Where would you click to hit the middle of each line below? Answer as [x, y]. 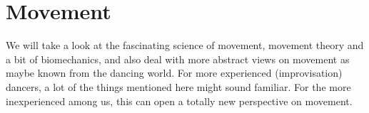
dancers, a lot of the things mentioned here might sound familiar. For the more [178, 86]
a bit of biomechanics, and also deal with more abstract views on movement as [178, 59]
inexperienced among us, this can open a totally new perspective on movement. [179, 101]
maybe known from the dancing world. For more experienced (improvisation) [174, 73]
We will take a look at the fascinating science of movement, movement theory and [185, 45]
